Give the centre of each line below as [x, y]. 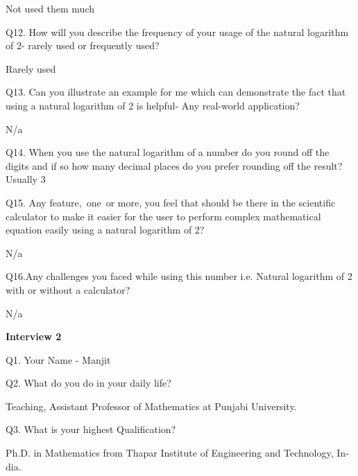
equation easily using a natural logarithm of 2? [105, 230]
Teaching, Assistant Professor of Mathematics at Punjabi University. [151, 406]
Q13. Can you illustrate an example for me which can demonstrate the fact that [176, 92]
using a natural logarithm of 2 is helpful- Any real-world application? [153, 105]
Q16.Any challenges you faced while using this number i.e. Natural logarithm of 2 [179, 276]
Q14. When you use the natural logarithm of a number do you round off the [168, 152]
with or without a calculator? [68, 289]
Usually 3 [26, 179]
